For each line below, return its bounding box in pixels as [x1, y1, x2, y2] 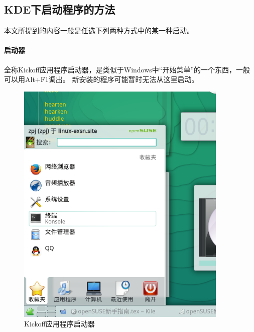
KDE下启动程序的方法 [4, 2, 115, 17]
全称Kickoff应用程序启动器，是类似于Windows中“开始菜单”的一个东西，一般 [4, 64, 250, 74]
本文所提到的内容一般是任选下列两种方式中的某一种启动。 [4, 25, 194, 36]
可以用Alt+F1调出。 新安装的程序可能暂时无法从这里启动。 [4, 74, 199, 85]
